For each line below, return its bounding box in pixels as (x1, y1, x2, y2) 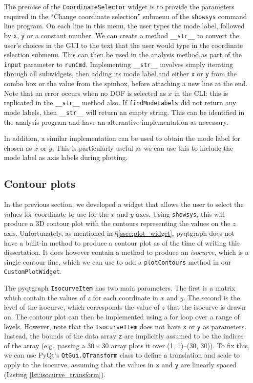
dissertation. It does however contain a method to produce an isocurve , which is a (4, 247, 249, 257)
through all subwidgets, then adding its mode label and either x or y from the (4, 68, 237, 79)
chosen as (4, 142, 32, 153)
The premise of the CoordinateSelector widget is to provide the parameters (4, 1, 234, 11)
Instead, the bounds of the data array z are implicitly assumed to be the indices (4, 331, 244, 341)
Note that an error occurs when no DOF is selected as (4, 88, 166, 98)
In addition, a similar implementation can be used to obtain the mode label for (4, 133, 241, 143)
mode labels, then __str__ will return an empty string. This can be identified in (4, 107, 245, 117)
